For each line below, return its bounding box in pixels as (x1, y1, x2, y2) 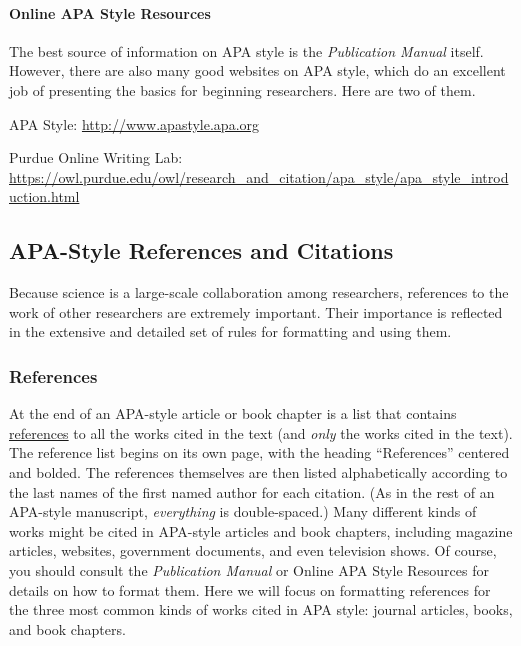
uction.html (9, 186, 80, 207)
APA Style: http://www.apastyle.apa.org (9, 113, 260, 134)
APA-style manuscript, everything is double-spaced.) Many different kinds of (9, 501, 477, 522)
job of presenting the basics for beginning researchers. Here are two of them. (9, 79, 476, 100)
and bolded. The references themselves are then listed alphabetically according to (9, 461, 508, 482)
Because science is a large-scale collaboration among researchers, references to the (9, 282, 509, 303)
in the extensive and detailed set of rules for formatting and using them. (9, 321, 452, 342)
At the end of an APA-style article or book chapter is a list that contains (9, 403, 457, 424)
